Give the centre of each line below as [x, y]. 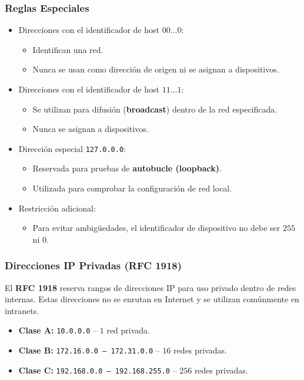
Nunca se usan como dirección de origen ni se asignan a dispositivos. [156, 69]
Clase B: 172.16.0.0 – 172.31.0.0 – [89, 350]
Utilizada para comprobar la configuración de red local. [132, 188]
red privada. [128, 330]
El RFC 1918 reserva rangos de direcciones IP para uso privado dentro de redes [151, 287]
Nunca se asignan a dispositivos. [91, 129]
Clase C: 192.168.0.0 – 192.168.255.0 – [98, 370]
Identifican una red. [68, 49]
